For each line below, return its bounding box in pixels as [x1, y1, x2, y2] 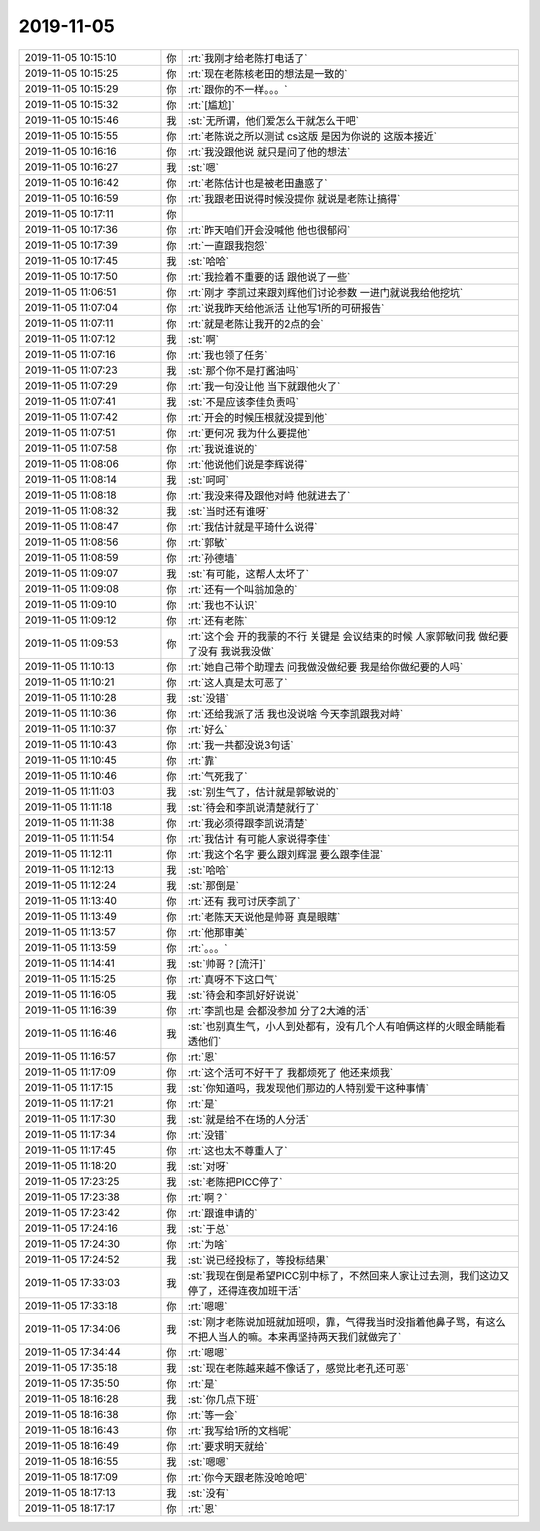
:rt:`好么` [187, 722, 228, 736]
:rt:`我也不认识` [187, 598, 258, 612]
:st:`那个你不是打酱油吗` [187, 363, 300, 377]
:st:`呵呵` [187, 473, 230, 487]
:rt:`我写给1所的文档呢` [187, 1423, 292, 1437]
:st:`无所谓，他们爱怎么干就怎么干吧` [187, 113, 360, 127]
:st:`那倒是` [187, 878, 240, 892]
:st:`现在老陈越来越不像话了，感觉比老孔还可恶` [187, 1361, 410, 1375]
